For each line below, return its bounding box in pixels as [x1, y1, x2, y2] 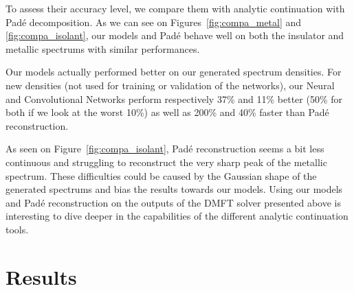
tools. [5, 222, 29, 236]
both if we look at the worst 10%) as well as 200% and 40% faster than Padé [5, 105, 329, 119]
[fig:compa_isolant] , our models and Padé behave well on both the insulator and [5, 28, 344, 43]
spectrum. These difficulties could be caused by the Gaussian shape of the [5, 168, 317, 183]
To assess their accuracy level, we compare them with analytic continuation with [5, 1, 345, 15]
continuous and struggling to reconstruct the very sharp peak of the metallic [5, 154, 327, 169]
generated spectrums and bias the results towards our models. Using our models [5, 182, 343, 196]
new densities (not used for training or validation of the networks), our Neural [5, 78, 335, 92]
